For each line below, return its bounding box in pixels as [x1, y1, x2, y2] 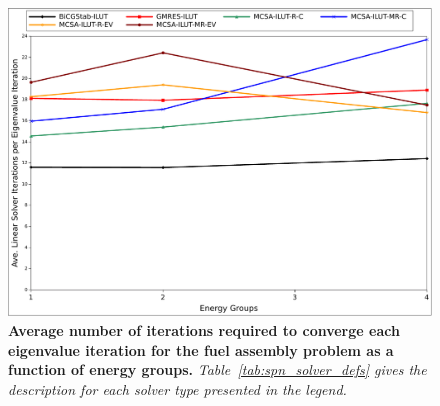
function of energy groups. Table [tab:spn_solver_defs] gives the [8, 359, 427, 380]
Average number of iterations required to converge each [8, 320, 400, 341]
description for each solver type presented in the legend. [8, 378, 347, 399]
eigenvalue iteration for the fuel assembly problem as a [8, 339, 394, 360]
